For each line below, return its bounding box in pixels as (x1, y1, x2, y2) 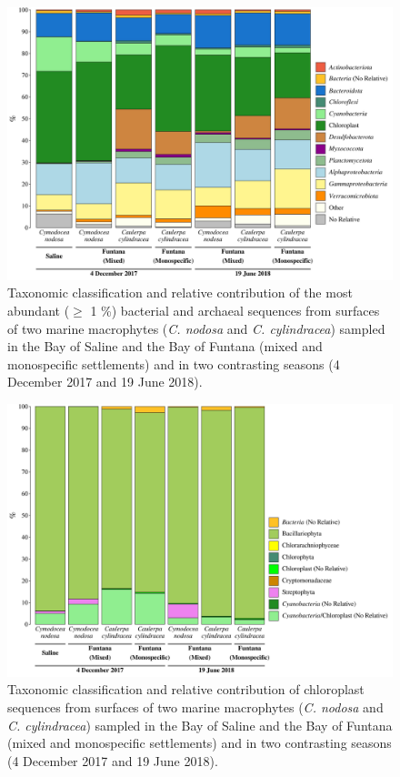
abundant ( (7, 300, 70, 319)
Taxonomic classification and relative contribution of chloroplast (7, 680, 365, 699)
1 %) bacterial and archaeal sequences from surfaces (90, 300, 380, 319)
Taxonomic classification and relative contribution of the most (7, 283, 353, 302)
